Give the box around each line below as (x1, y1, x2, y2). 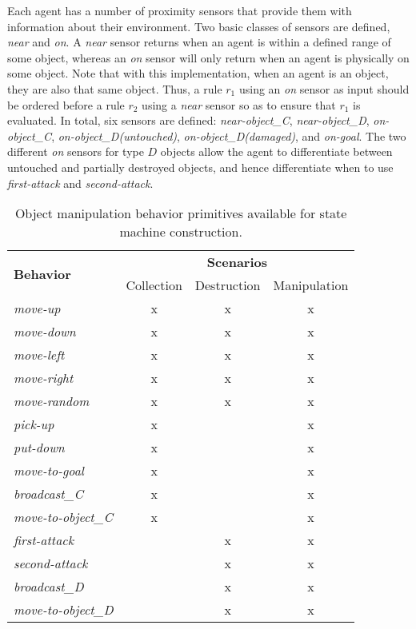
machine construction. (119, 222, 242, 241)
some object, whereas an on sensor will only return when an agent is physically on (7, 49, 410, 66)
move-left (14, 345, 65, 364)
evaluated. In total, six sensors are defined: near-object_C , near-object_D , (7, 112, 370, 129)
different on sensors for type (7, 143, 144, 160)
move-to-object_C (14, 508, 113, 527)
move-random (14, 392, 90, 411)
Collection (126, 276, 182, 295)
